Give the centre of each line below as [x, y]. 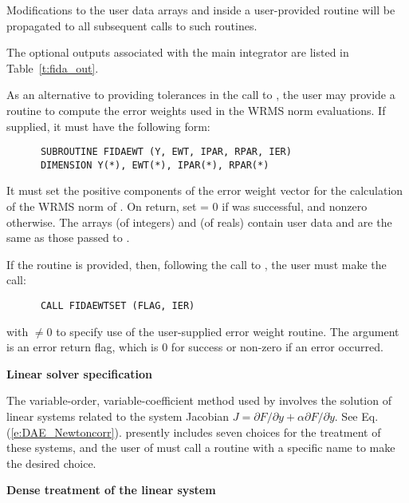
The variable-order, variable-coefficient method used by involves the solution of [199, 400]
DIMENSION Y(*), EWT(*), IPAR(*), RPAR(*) [155, 165]
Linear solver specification [79, 373]
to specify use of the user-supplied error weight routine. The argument [228, 331]
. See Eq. [356, 416]
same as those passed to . [68, 238]
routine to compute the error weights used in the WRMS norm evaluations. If [196, 110]
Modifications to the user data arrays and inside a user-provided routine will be [201, 10]
